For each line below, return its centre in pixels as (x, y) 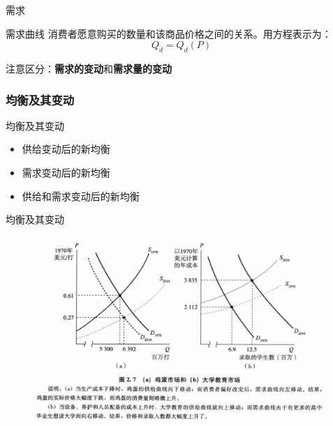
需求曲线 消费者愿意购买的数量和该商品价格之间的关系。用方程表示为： (169, 33)
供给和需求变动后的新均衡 (81, 196)
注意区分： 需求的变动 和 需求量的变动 (89, 68)
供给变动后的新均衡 (66, 149)
